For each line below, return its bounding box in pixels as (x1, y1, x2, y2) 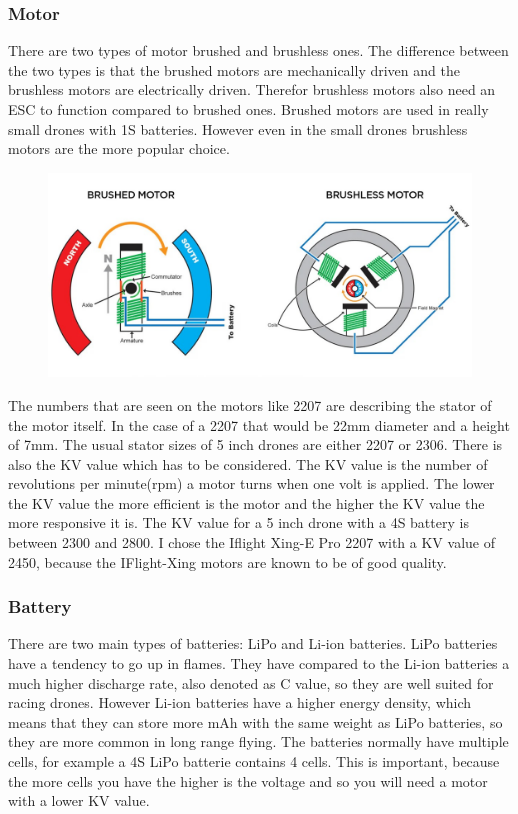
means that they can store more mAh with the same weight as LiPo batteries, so (8, 711, 503, 732)
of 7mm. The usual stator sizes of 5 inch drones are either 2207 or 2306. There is (8, 434, 503, 455)
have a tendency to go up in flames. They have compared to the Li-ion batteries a (8, 653, 510, 674)
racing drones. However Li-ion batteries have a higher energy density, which (8, 692, 472, 713)
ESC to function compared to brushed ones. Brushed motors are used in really (8, 99, 489, 119)
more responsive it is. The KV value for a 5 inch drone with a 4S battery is (8, 512, 469, 533)
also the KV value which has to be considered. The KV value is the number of (8, 453, 488, 474)
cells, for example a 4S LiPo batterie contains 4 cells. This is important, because (8, 751, 500, 772)
